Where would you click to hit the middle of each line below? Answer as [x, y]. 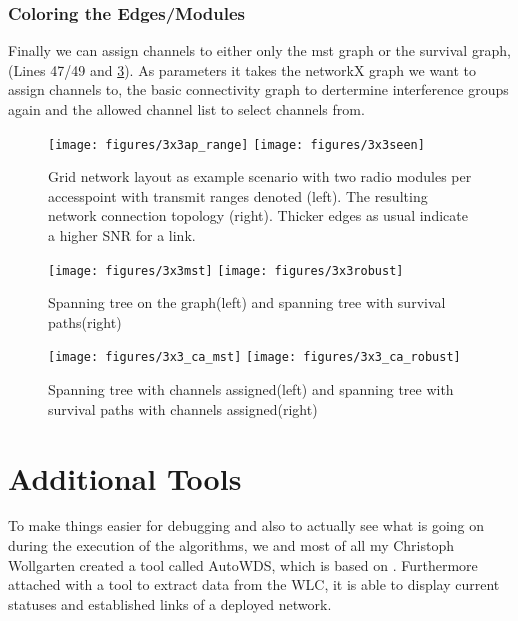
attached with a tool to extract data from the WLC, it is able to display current [254, 584]
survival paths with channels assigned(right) [183, 408]
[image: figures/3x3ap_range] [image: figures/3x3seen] [236, 144]
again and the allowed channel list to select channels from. [186, 109]
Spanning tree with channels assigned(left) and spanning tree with [251, 389]
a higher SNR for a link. [122, 235]
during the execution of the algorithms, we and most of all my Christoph [231, 545]
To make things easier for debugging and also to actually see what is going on [246, 525]
